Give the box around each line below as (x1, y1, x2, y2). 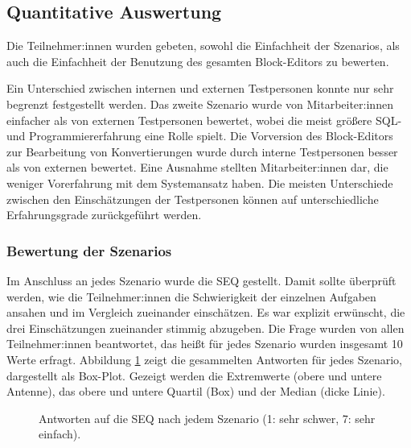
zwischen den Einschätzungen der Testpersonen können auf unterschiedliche (6, 190, 379, 207)
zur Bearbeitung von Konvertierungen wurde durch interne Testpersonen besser (6, 143, 398, 160)
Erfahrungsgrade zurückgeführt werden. (6, 206, 202, 223)
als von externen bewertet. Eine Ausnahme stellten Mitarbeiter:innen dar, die (6, 159, 388, 176)
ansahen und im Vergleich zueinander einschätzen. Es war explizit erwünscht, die (6, 304, 405, 321)
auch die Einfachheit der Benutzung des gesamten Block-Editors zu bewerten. (6, 52, 389, 69)
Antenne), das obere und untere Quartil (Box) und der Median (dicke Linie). (6, 383, 385, 400)
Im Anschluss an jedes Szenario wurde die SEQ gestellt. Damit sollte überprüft (6, 272, 397, 288)
